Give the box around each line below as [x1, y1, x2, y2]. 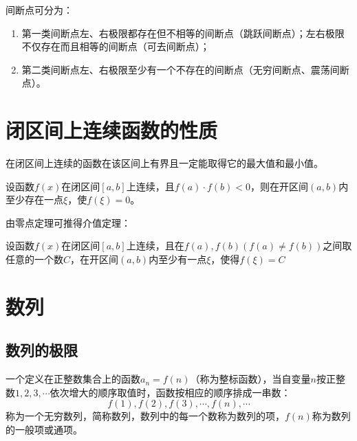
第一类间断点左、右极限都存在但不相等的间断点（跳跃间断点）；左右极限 [21, 25, 345, 40]
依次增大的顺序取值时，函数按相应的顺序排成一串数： [50, 385, 291, 399]
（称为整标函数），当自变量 [190, 372, 311, 386]
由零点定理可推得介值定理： [6, 215, 131, 229]
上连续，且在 [126, 238, 184, 253]
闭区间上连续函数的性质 [6, 116, 218, 144]
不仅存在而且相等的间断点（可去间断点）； [21, 39, 210, 54]
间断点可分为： [6, 3, 73, 16]
